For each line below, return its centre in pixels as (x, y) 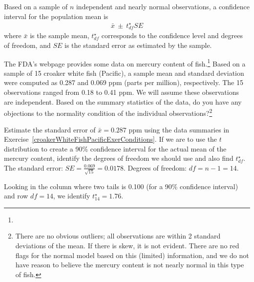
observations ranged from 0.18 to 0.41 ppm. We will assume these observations (121, 92)
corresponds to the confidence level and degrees (172, 35)
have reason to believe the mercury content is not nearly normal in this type (130, 265)
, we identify (72, 196)
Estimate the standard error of (50, 129)
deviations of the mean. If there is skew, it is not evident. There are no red (127, 245)
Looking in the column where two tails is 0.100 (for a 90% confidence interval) (121, 186)
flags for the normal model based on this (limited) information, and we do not (132, 255)
